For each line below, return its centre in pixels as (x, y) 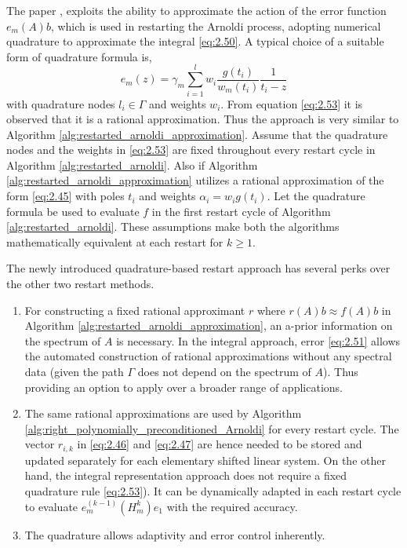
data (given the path (74, 371)
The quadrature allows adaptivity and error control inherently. (175, 534)
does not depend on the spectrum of (224, 371)
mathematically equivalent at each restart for (115, 241)
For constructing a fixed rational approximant (135, 310)
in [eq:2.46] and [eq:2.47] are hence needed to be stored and (220, 444)
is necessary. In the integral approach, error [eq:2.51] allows (258, 340)
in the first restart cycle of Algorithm (241, 211)
